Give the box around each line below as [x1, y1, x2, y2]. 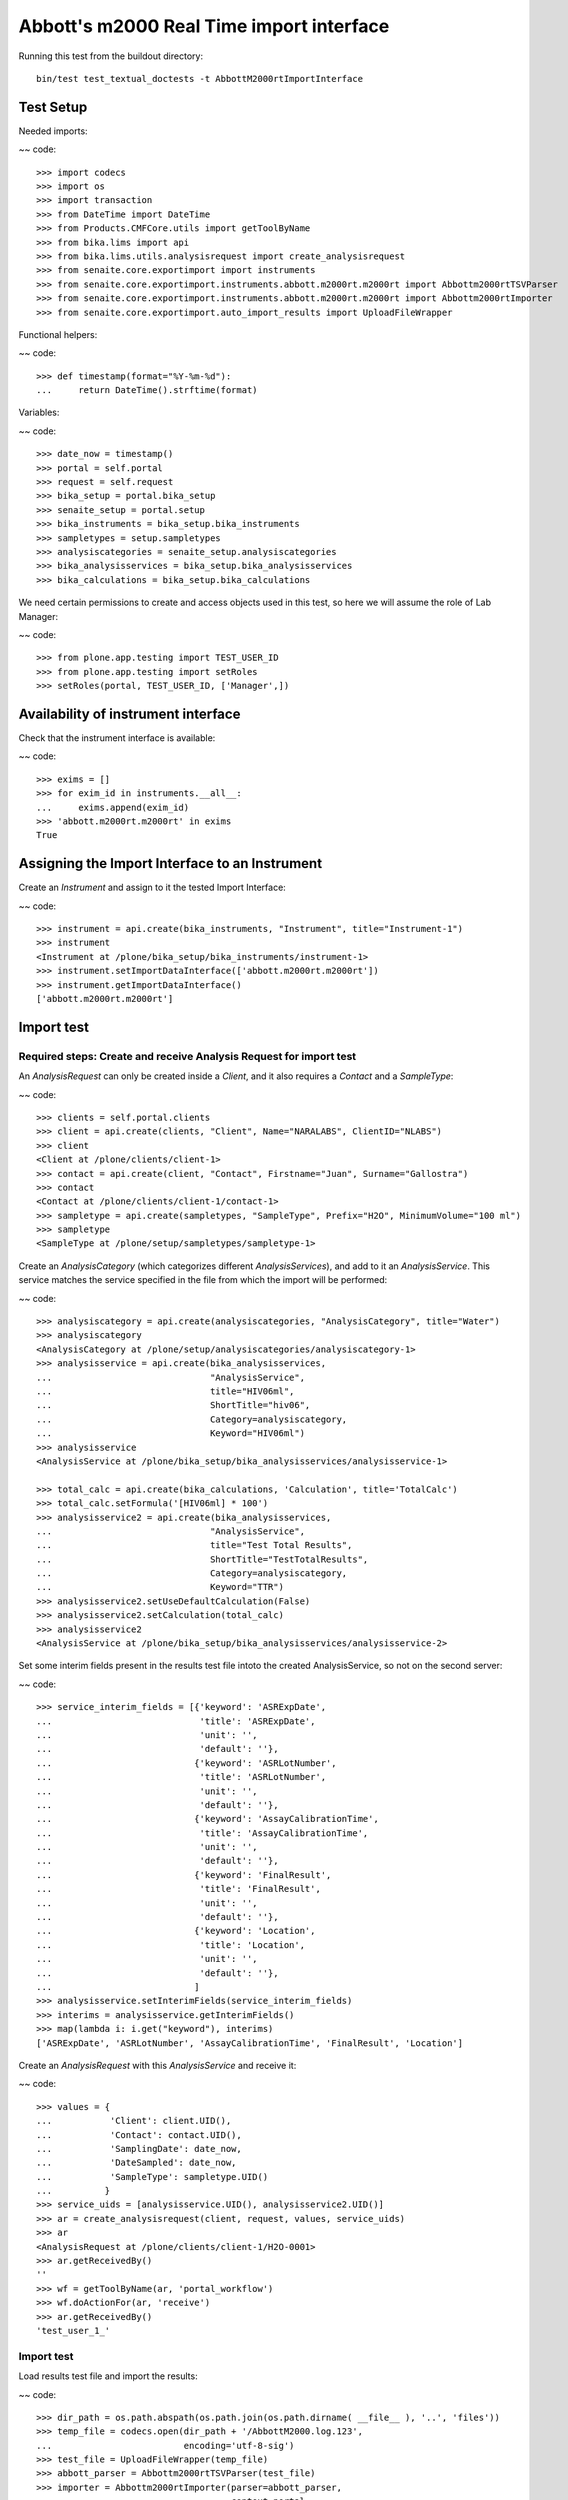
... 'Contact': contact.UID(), [36, 2129, 242, 2140]
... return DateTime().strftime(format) [36, 385, 259, 396]
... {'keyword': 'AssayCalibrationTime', [36, 1813, 379, 1825]
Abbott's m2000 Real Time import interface [18, 15, 390, 37]
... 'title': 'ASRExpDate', [36, 1715, 316, 1727]
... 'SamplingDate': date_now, [36, 2143, 242, 2154]
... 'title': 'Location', [36, 1939, 305, 1950]
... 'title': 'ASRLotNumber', [36, 1771, 327, 1783]
